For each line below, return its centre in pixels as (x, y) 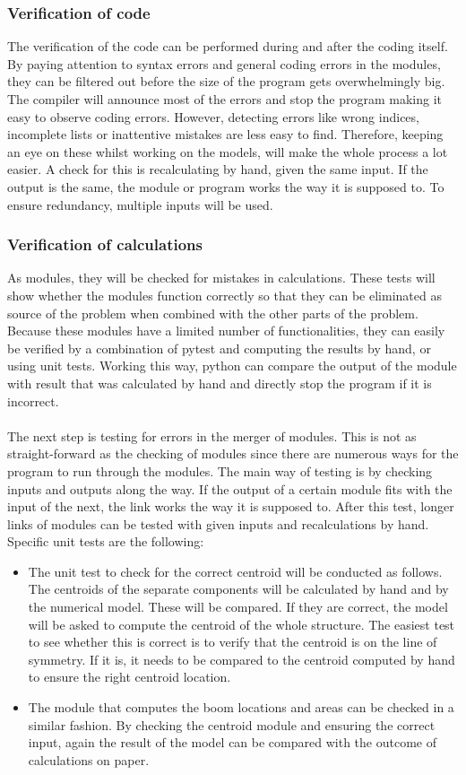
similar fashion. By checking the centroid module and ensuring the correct (232, 724)
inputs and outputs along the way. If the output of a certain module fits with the (230, 488)
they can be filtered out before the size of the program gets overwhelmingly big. (226, 81)
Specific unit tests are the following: (106, 541)
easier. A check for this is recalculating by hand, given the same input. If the (218, 169)
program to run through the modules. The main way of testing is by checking (220, 470)
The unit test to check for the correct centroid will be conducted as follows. (235, 571)
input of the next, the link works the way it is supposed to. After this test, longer (231, 506)
